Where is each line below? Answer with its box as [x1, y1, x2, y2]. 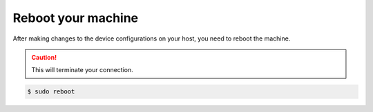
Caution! [31, 53, 57, 61]
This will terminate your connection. [31, 66, 134, 74]
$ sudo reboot [27, 88, 75, 96]
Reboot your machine [12, 10, 139, 25]
